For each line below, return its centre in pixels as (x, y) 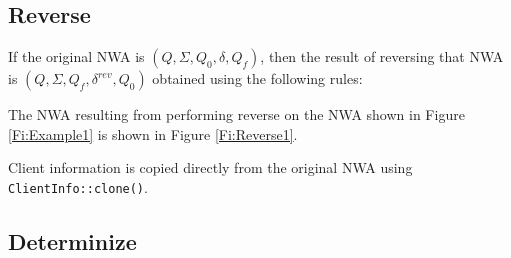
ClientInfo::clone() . (78, 186)
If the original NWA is (76, 56)
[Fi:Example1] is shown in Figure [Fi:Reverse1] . (153, 133)
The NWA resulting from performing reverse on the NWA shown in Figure (236, 114)
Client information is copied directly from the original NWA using (210, 167)
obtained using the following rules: (257, 78)
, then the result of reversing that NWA (382, 56)
